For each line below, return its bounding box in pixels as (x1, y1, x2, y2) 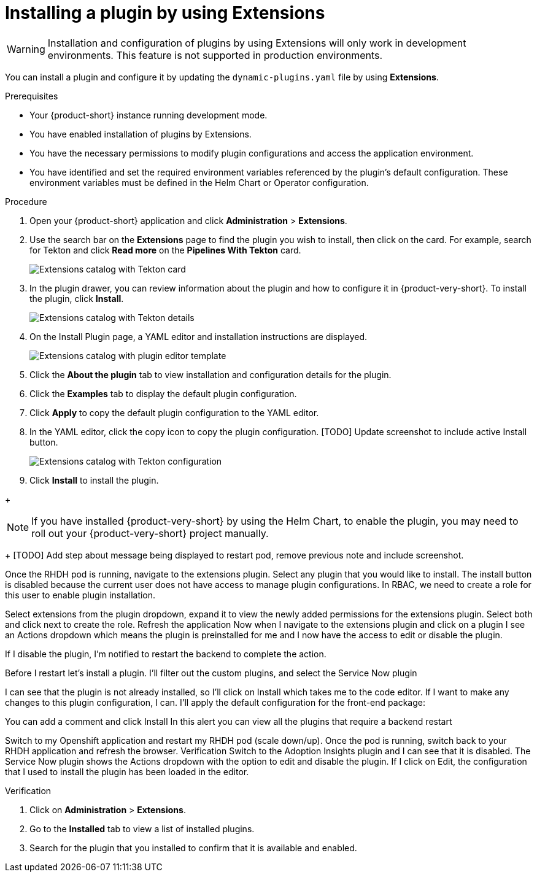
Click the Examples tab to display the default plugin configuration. (29, 388, 297, 399)
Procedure (5, 196, 47, 207)
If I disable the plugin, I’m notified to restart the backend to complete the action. (5, 648, 326, 659)
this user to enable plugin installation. (5, 589, 156, 600)
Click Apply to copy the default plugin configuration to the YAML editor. (29, 407, 319, 418)
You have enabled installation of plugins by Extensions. (29, 128, 252, 139)
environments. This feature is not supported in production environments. (47, 48, 383, 61)
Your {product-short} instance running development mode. (29, 109, 268, 120)
